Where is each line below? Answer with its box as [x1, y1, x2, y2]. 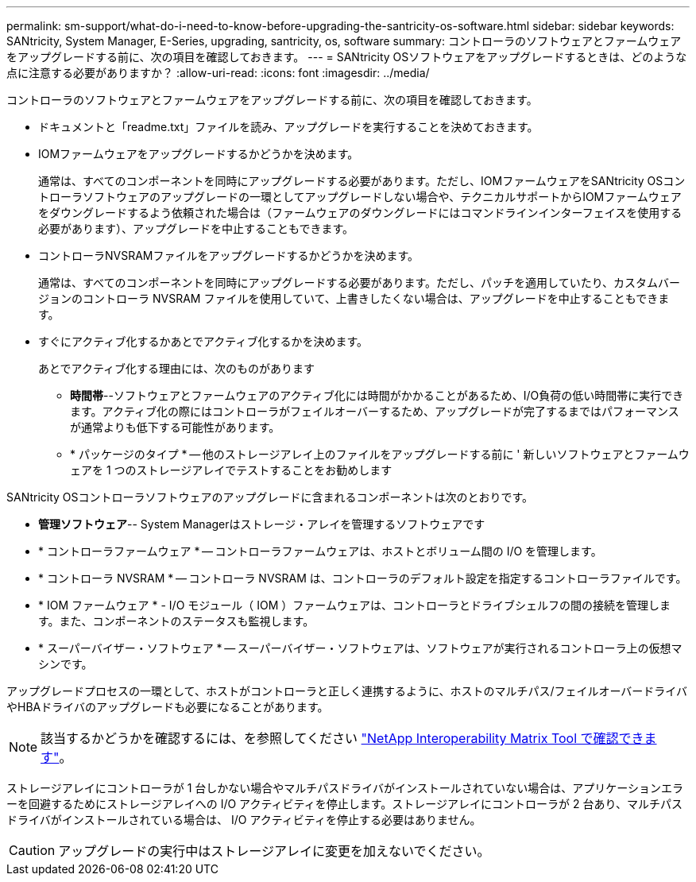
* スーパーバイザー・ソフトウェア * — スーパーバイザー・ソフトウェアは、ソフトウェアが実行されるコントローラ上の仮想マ [38, 641, 682, 655]
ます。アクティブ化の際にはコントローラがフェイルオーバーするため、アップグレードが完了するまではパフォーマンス [70, 404, 679, 418]
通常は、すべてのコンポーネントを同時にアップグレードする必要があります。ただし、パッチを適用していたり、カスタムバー [38, 276, 681, 289]
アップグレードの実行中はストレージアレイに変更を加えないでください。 [58, 843, 490, 859]
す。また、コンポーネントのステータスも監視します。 [38, 614, 315, 628]
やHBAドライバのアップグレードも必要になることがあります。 [6, 700, 329, 714]
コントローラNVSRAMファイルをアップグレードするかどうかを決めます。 [38, 249, 420, 262]
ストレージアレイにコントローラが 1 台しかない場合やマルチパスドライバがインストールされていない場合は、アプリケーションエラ [6, 781, 684, 795]
